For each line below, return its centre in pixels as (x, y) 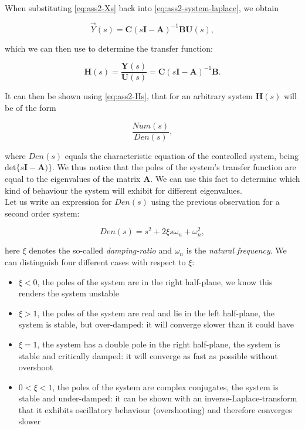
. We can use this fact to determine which (225, 178)
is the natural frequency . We (236, 250)
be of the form (30, 108)
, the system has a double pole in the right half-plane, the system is (159, 344)
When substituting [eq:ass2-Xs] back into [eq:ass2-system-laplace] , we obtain (142, 8)
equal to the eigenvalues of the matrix (73, 178)
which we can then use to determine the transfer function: (109, 48)
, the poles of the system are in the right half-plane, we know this (155, 281)
